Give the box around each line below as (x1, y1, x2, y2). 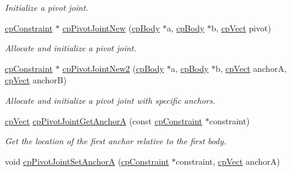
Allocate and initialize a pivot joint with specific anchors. (5, 94, 216, 106)
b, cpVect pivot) (211, 21, 271, 34)
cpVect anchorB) (5, 74, 67, 86)
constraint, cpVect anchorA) (176, 154, 280, 167)
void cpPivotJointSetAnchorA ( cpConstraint (5, 154, 169, 167)
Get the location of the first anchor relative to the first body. (5, 135, 226, 147)
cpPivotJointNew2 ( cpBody (62, 62, 164, 74)
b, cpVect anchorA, (216, 62, 287, 74)
